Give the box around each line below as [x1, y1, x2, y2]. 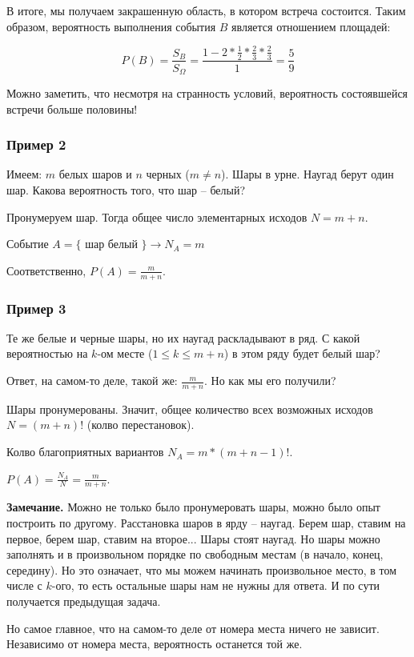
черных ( [146, 166, 190, 182]
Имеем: [6, 166, 42, 182]
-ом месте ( [97, 345, 153, 362]
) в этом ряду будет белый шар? [223, 345, 380, 362]
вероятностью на [6, 345, 88, 362]
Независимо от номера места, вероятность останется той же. [6, 635, 303, 652]
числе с [6, 577, 42, 594]
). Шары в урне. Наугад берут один [221, 166, 394, 182]
